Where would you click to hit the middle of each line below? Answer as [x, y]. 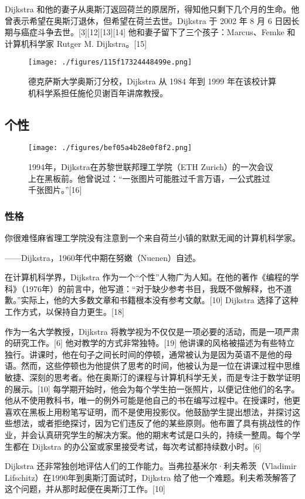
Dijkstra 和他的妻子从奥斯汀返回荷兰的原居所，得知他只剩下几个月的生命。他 [152, 9]
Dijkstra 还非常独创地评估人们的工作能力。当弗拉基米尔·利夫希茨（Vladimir [151, 466]
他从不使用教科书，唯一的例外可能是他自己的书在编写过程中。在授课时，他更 [152, 400]
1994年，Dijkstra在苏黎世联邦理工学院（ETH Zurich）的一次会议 [151, 167]
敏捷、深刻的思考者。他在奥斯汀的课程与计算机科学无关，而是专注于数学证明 [152, 377]
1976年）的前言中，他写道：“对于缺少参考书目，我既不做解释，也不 [154, 288]
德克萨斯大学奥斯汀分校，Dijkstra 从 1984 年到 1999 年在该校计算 [152, 81]
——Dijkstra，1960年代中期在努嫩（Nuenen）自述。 [103, 257]
